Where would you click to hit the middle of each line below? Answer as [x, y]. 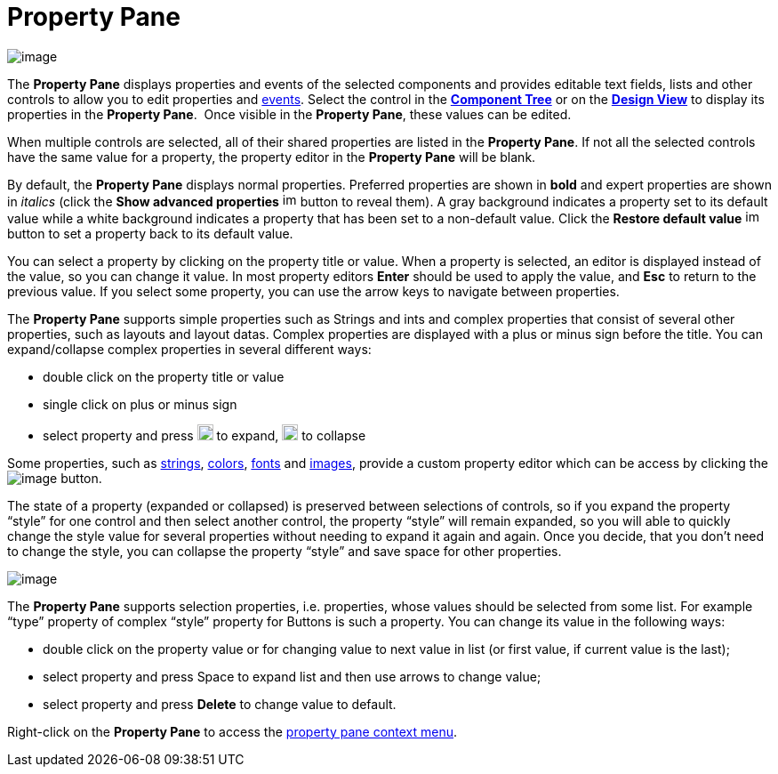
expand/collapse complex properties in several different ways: [189, 349]
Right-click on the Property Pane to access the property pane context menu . [233, 731]
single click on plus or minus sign [140, 404]
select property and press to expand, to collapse [205, 435]
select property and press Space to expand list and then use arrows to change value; [292, 676]
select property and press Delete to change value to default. [220, 704]
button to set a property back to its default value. [150, 233]
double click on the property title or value [164, 376]
